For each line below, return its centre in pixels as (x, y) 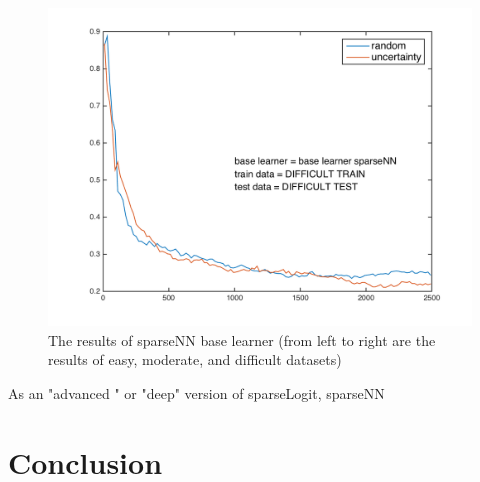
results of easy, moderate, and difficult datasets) (195, 359)
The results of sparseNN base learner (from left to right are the (242, 339)
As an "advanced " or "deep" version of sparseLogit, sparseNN (196, 392)
